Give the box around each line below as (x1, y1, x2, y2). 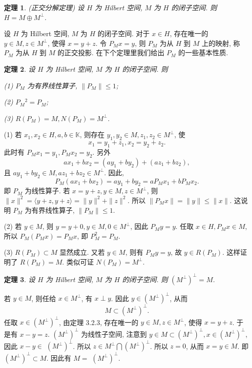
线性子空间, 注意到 (87, 328, 147, 339)
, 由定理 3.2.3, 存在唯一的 (59, 317, 139, 327)
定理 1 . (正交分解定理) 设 (4, 2, 84, 12)
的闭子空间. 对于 (97, 28, 150, 39)
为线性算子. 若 (24, 185, 70, 196)
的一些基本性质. (178, 47, 228, 58)
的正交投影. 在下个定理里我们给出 (57, 47, 165, 58)
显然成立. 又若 (59, 247, 105, 257)
